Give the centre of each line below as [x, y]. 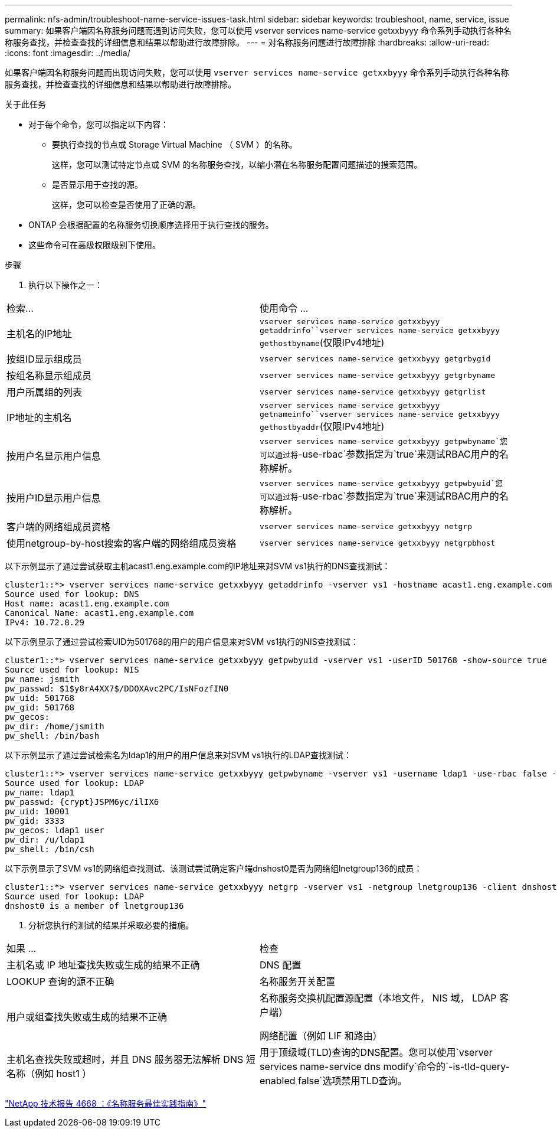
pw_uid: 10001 [37, 811]
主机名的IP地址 [39, 334]
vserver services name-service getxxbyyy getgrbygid [375, 358]
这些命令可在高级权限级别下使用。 [94, 245]
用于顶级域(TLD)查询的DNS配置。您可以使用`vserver [376, 1052]
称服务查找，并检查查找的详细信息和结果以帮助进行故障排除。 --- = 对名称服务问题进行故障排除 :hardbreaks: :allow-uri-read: [247, 42]
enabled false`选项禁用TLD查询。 [333, 1081]
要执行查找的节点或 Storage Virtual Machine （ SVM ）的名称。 [175, 144]
